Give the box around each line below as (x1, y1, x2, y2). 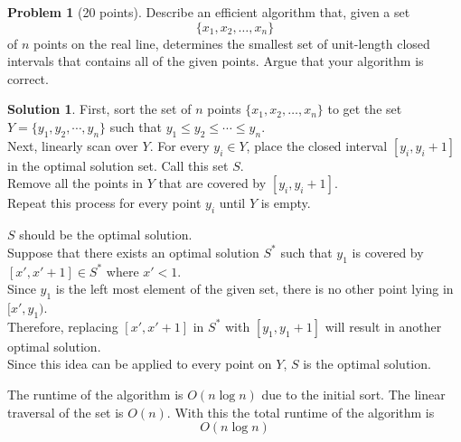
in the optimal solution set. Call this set (7, 155, 229, 174)
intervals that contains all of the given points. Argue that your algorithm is (7, 52, 424, 71)
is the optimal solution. (303, 354, 431, 373)
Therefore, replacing (7, 316, 118, 335)
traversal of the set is (7, 402, 124, 421)
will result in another (325, 316, 442, 335)
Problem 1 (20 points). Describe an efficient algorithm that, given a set (7, 3, 410, 21)
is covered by (352, 242, 424, 261)
